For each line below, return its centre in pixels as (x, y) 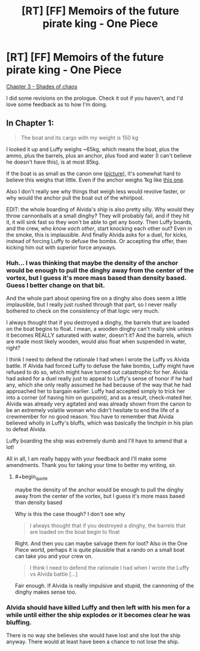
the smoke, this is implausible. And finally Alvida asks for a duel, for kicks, (97, 235)
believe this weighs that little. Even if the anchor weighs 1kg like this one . (96, 180)
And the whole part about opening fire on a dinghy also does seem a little (96, 298)
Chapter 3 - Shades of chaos (42, 86)
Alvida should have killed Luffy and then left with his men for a (98, 607)
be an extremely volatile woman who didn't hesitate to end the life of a (93, 410)
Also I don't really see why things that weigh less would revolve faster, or (96, 191)
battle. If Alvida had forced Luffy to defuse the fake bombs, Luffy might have (100, 366)
